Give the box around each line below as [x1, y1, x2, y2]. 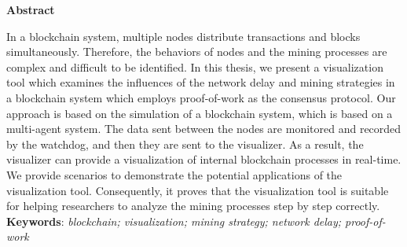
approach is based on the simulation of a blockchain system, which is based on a [6, 105, 393, 121]
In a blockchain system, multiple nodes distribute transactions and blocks [6, 28, 361, 44]
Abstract [6, 2, 55, 17]
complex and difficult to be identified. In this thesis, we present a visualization [6, 58, 383, 75]
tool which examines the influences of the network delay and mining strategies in [6, 74, 395, 90]
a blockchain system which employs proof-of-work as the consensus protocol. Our [6, 89, 396, 105]
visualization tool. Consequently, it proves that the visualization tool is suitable [6, 182, 389, 198]
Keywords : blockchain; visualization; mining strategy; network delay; [6, 212, 342, 229]
